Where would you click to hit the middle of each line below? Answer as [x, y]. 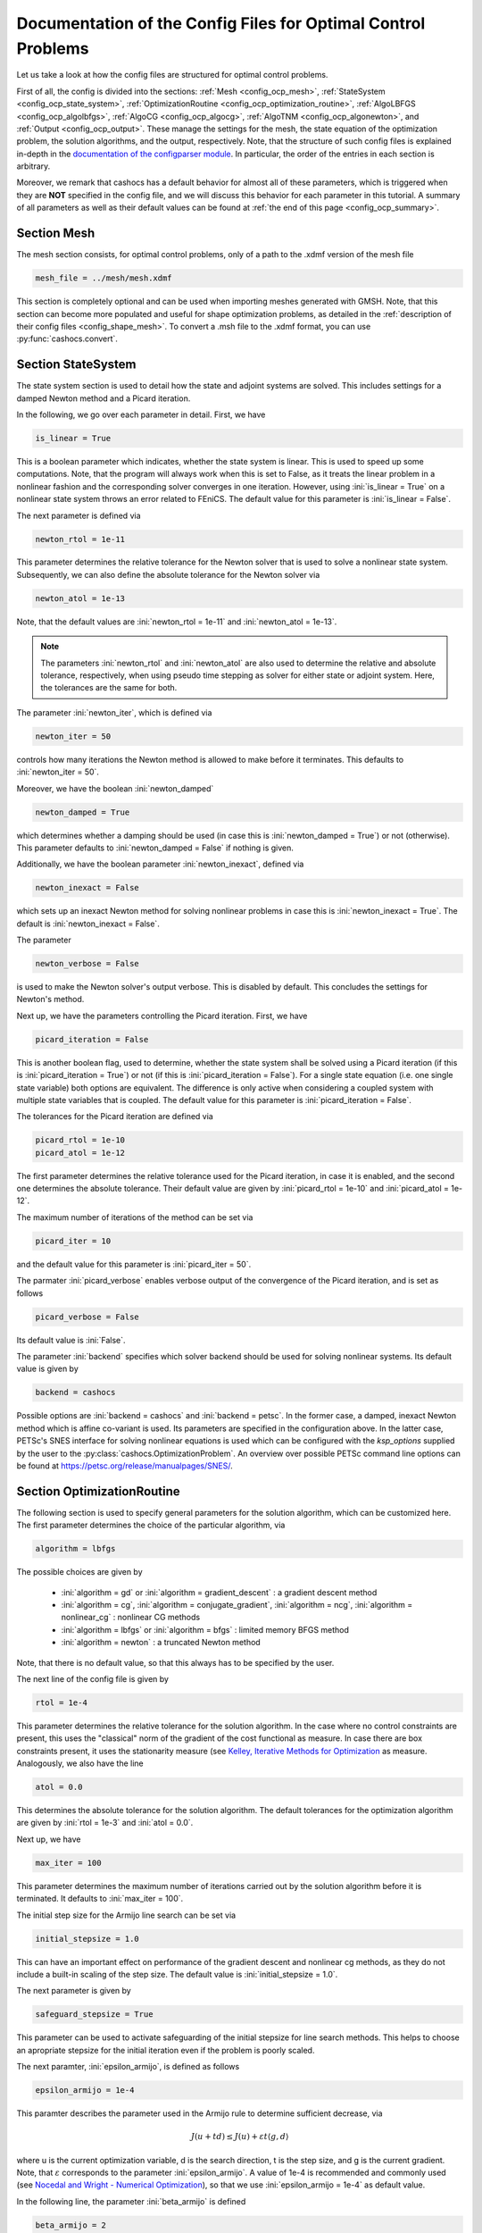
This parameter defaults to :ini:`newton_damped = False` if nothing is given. [155, 848]
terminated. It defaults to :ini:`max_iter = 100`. [100, 1899]
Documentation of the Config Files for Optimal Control [221, 23]
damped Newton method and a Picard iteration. [104, 398]
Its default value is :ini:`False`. [71, 1340]
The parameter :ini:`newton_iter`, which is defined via [114, 712]
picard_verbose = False [87, 1317]
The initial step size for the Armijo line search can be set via [126, 1915]
